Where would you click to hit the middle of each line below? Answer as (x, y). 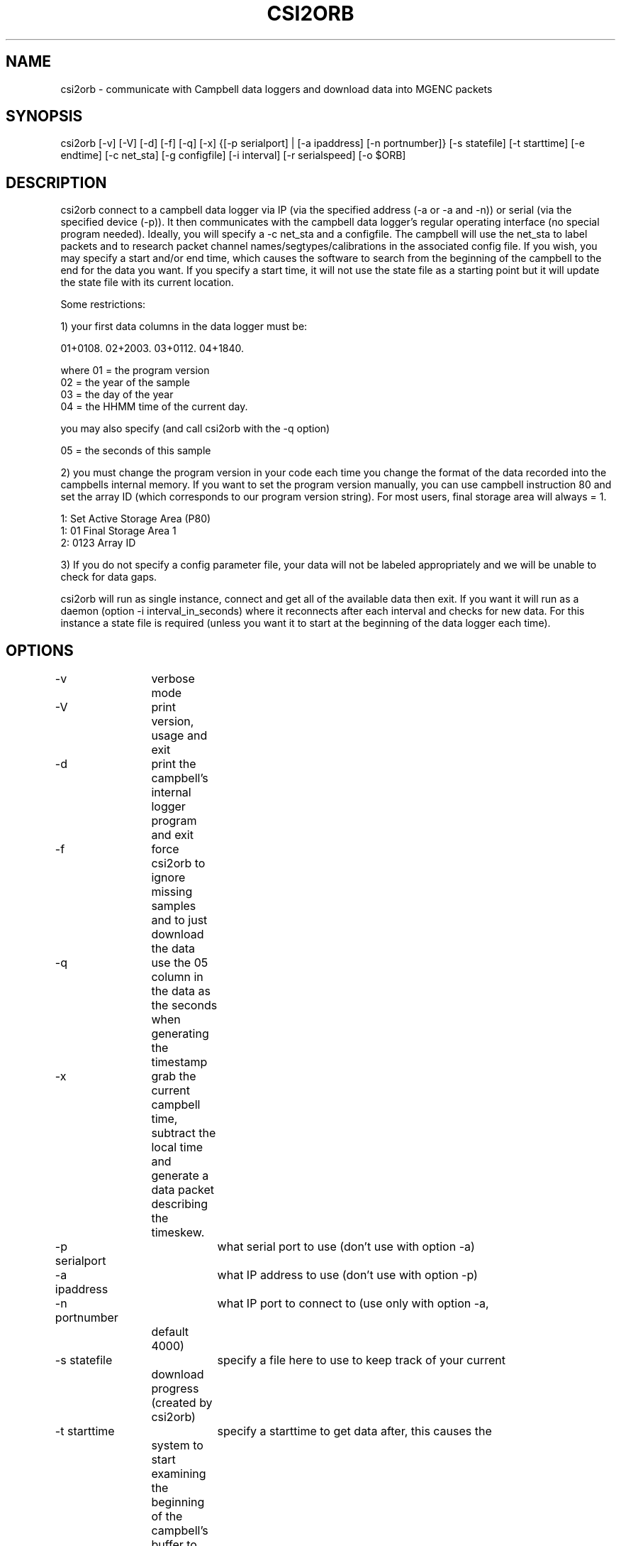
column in (177, 977)
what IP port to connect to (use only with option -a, (353, 1304)
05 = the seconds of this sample (136, 451)
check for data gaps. (109, 577)
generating (180, 1034)
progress (175, 1389)
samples (174, 906)
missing (172, 892)
